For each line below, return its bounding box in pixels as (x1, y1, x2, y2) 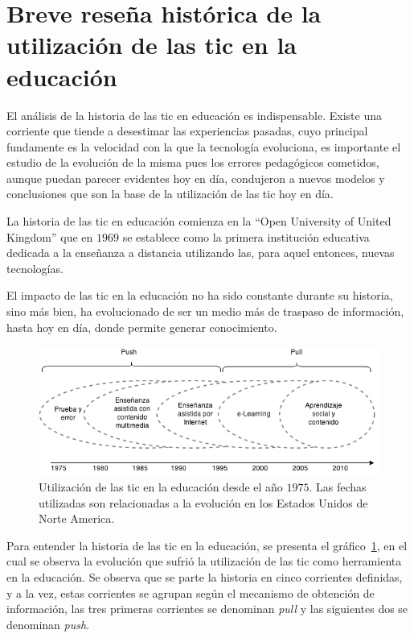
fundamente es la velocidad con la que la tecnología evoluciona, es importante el (6, 138, 401, 155)
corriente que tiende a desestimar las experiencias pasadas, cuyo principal (6, 122, 368, 139)
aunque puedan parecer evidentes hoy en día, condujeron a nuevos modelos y (6, 169, 385, 186)
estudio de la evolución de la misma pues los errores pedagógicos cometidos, (6, 154, 379, 171)
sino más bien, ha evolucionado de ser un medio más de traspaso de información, (6, 303, 404, 320)
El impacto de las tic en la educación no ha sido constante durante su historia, (6, 287, 393, 304)
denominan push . (6, 615, 90, 632)
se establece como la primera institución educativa (122, 228, 370, 245)
